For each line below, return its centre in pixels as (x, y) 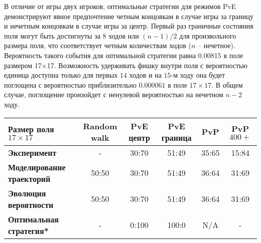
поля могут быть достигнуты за (52, 35)
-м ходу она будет (198, 75)
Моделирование (37, 167)
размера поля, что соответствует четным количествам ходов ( (98, 45)
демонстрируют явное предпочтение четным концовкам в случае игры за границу (129, 16)
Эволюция (27, 193)
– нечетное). (217, 45)
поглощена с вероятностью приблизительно (70, 84)
